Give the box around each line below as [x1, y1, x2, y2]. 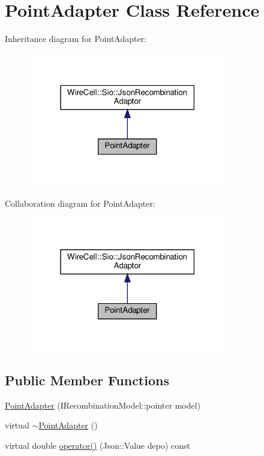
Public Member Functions [5, 370, 169, 389]
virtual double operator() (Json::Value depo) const [5, 439, 190, 451]
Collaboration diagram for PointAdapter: [5, 197, 155, 209]
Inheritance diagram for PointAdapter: [5, 32, 147, 45]
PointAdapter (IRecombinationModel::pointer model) [5, 398, 201, 411]
